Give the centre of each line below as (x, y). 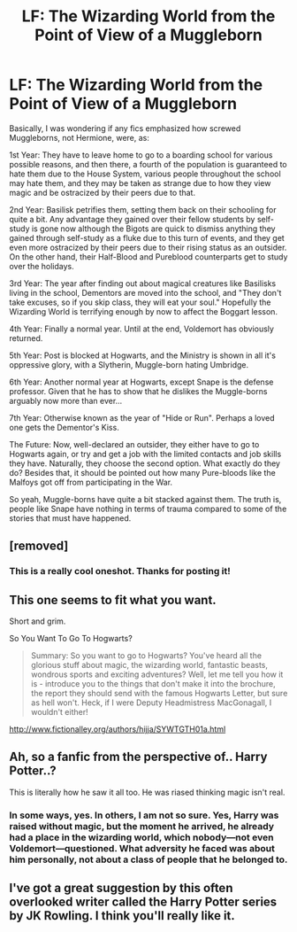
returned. (26, 338)
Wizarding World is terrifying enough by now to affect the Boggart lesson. (144, 311)
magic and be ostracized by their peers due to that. (103, 192)
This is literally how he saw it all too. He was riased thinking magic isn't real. (147, 792)
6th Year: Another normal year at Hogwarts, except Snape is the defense (141, 382)
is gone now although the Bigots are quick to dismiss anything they (153, 229)
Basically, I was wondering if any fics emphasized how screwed (125, 128)
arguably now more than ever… (66, 400)
